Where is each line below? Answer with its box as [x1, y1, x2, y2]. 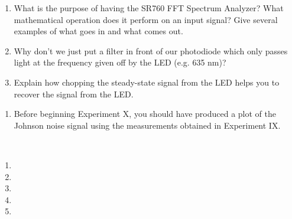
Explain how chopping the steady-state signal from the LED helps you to [14, 76, 280, 88]
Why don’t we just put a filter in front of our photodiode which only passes [14, 44, 288, 57]
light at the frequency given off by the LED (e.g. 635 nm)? [14, 56, 226, 68]
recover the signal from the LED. [14, 87, 134, 100]
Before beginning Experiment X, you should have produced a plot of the [14, 107, 276, 120]
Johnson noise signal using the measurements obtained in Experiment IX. [14, 119, 281, 131]
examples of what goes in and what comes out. [14, 25, 183, 37]
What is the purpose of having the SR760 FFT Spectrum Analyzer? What [14, 2, 284, 14]
